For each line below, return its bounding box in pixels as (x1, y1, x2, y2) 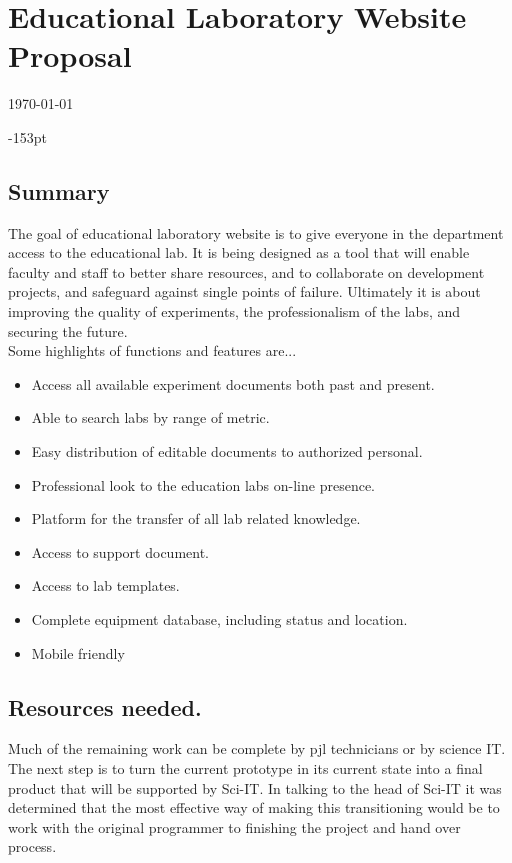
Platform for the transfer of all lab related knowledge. (31, 508, 361, 529)
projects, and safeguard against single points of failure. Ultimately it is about (8, 281, 481, 302)
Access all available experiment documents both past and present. (31, 373, 435, 394)
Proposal (8, 35, 132, 76)
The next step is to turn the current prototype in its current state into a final (8, 758, 483, 778)
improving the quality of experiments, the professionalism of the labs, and (8, 301, 461, 322)
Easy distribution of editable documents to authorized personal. (31, 441, 423, 462)
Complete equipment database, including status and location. (31, 609, 408, 630)
